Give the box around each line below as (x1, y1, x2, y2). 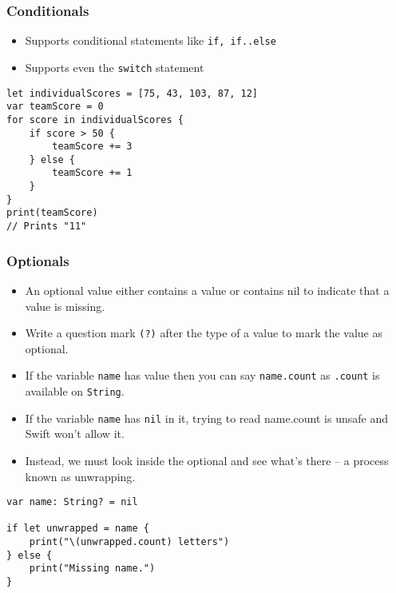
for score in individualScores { (6, 113, 184, 125)
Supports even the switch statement (25, 58, 204, 75)
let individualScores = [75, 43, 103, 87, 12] (6, 87, 258, 99)
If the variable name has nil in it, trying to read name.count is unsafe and (25, 409, 388, 426)
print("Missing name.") (29, 563, 156, 575)
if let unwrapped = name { (6, 523, 149, 535)
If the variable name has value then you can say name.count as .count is (25, 367, 380, 384)
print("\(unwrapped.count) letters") (29, 536, 230, 548)
